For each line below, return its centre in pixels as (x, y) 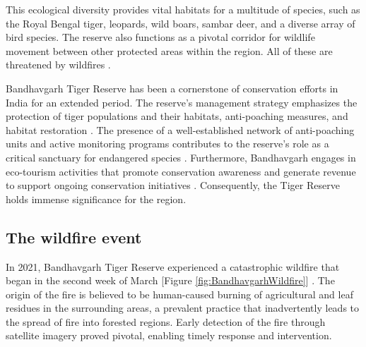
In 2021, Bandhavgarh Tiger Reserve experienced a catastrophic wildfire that (173, 266)
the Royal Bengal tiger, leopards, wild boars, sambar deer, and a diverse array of (181, 23)
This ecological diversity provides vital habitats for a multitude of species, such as (183, 9)
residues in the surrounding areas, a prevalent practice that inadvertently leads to (183, 308)
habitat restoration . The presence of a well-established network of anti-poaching (180, 129)
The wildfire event (74, 237)
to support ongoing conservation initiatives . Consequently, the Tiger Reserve (173, 185)
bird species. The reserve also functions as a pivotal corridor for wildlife (160, 37)
